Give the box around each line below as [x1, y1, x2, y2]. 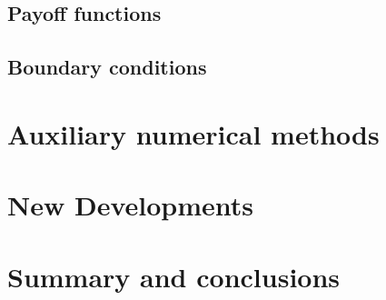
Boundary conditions [7, 53, 207, 81]
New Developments [7, 186, 253, 224]
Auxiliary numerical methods [7, 115, 380, 152]
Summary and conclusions [7, 257, 341, 295]
